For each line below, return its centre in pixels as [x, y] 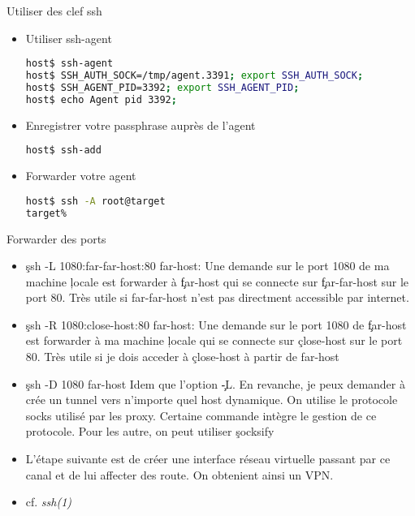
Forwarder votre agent [81, 176]
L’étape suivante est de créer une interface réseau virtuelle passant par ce [208, 459]
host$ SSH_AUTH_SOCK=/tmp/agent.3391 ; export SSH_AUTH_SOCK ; [195, 76]
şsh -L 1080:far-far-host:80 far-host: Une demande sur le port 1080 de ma [207, 266]
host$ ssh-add [63, 150]
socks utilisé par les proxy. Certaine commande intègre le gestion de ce [201, 415]
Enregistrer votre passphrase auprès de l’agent [140, 125]
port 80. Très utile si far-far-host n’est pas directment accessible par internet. [217, 297]
